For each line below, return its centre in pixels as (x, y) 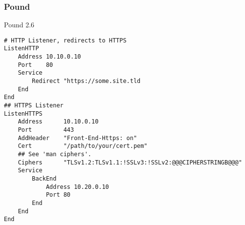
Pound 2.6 (19, 25)
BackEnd (44, 178)
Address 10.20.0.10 (77, 187)
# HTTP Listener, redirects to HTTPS (65, 40)
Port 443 (46, 130)
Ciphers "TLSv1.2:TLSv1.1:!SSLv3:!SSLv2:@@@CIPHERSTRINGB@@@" (130, 162)
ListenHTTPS (23, 113)
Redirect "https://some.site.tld (86, 81)
